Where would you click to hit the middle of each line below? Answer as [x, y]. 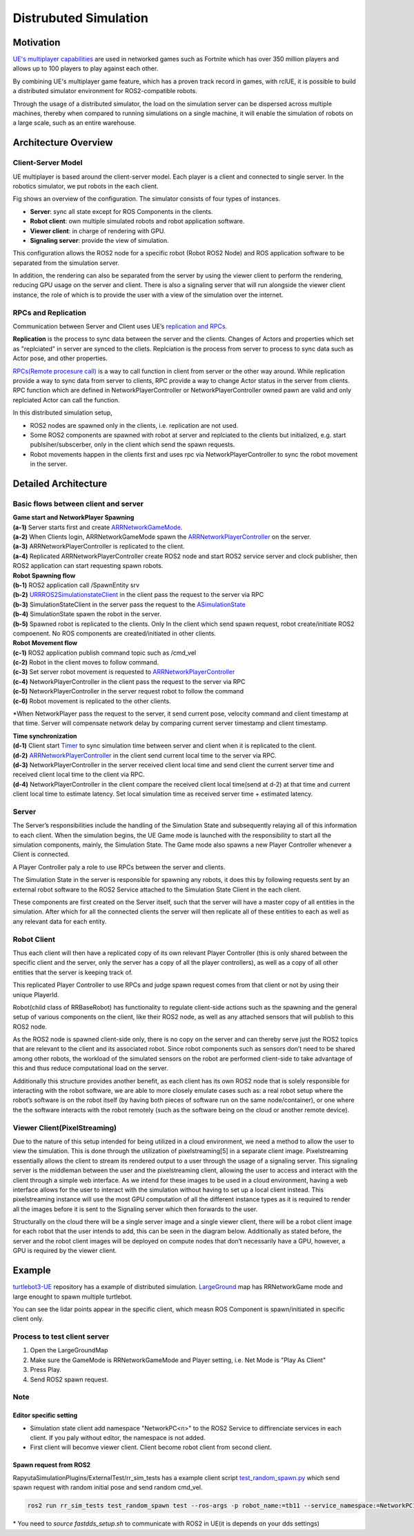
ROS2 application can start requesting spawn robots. [88, 566]
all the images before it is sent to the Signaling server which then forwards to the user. [135, 1209]
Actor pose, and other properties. [60, 358]
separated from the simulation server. [66, 263]
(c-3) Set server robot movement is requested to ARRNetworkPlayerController [124, 672]
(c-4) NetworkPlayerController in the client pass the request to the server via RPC [129, 681]
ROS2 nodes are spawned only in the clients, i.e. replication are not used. [134, 425]
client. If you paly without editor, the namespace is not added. [118, 1438]
